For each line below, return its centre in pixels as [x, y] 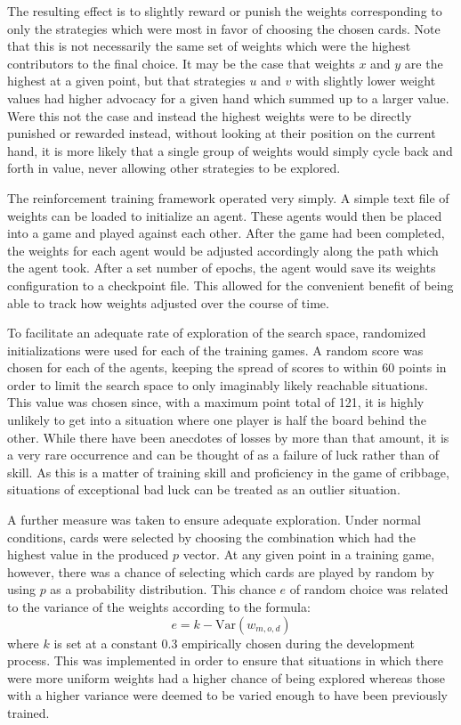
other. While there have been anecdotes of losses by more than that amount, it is [228, 437]
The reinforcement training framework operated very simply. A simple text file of [228, 197]
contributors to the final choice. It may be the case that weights [181, 63]
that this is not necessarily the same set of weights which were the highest [209, 46]
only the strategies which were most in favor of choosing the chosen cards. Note [224, 28]
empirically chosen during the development [299, 643]
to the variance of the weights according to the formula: [159, 607]
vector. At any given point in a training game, [309, 554]
